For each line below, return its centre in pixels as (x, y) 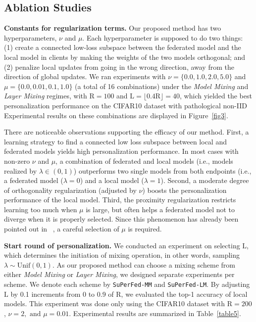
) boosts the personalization (184, 190)
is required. (145, 229)
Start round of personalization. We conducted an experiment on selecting (122, 245)
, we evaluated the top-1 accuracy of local (184, 294)
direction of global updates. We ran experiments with (85, 76)
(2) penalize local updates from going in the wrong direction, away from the (119, 67)
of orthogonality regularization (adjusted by (70, 190)
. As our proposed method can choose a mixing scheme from (144, 264)
